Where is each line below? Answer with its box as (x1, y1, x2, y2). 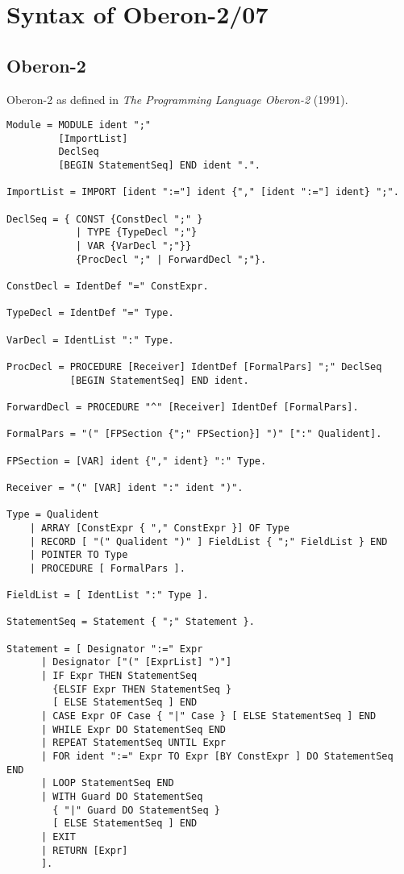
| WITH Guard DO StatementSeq (40, 790, 203, 802)
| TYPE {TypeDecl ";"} (75, 227, 198, 239)
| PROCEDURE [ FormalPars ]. (29, 562, 185, 574)
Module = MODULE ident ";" (6, 119, 151, 131)
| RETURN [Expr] (40, 844, 128, 856)
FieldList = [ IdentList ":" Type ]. (6, 589, 209, 601)
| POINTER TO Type (29, 549, 128, 561)
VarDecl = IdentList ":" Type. (6, 334, 174, 346)
